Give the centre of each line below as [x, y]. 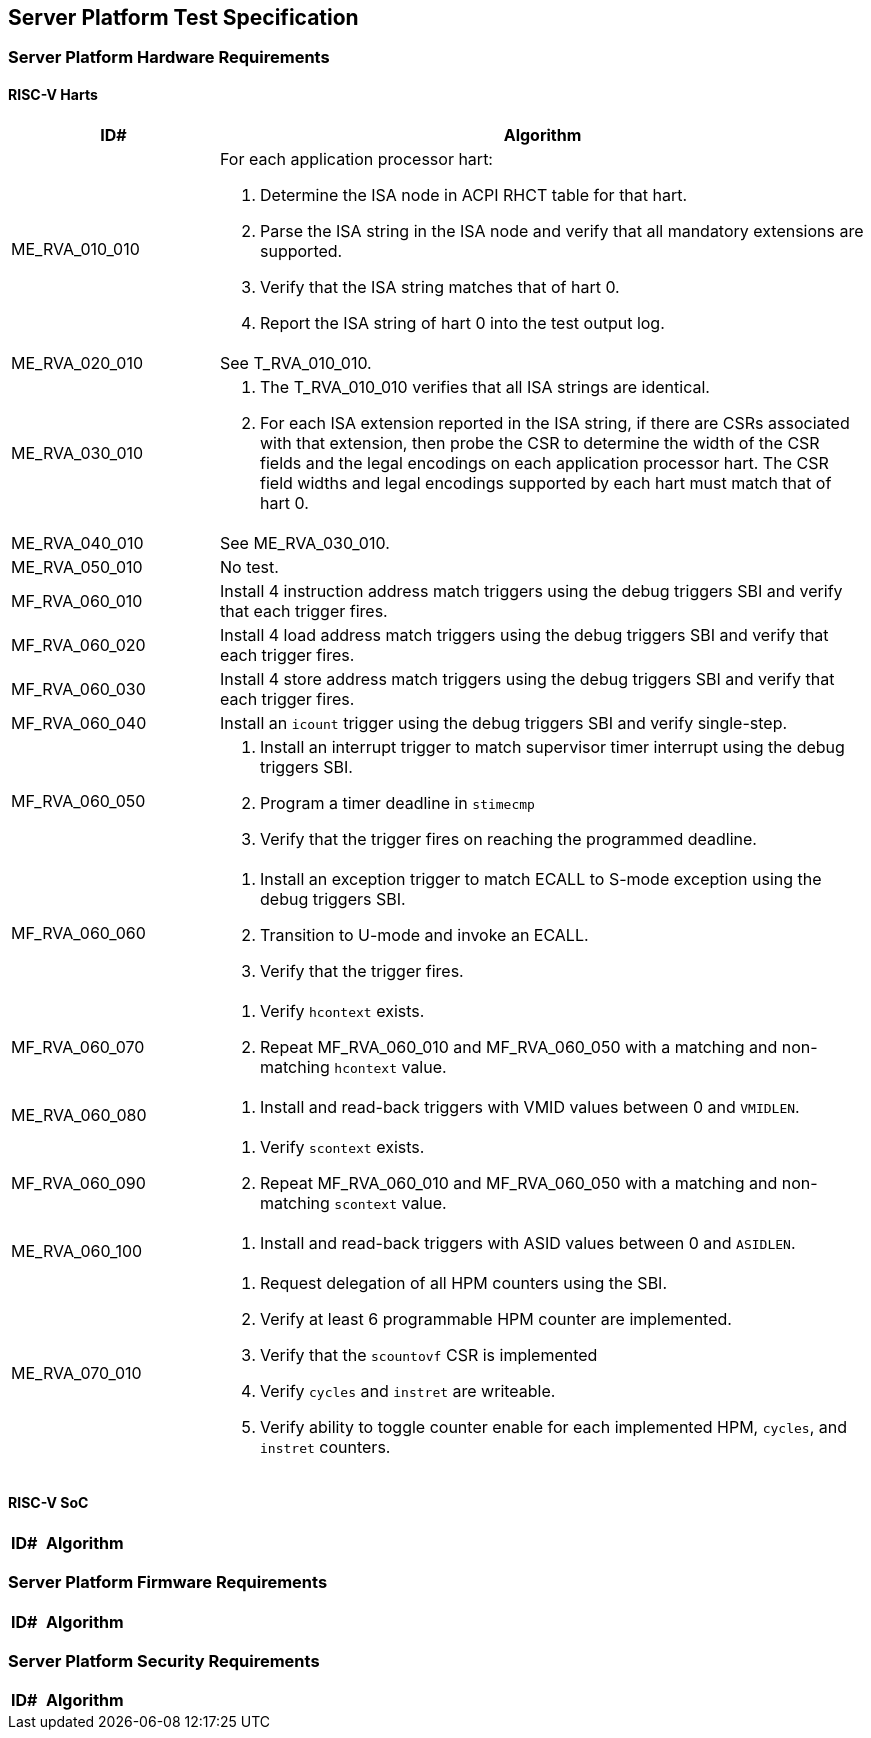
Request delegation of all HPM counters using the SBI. [463, 1282]
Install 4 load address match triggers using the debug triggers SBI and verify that [524, 634]
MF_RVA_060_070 [78, 1046]
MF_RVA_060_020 [78, 644]
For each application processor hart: [356, 158]
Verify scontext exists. [342, 1146]
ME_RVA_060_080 [79, 1114]
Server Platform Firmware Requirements [168, 1582]
